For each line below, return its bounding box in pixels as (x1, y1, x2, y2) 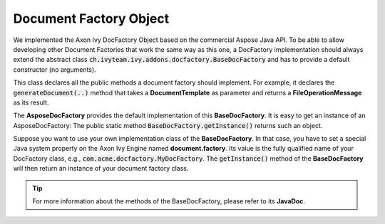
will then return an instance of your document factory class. (13, 164, 189, 173)
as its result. (13, 98, 49, 107)
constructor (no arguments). (13, 65, 96, 74)
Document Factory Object (13, 11, 170, 26)
